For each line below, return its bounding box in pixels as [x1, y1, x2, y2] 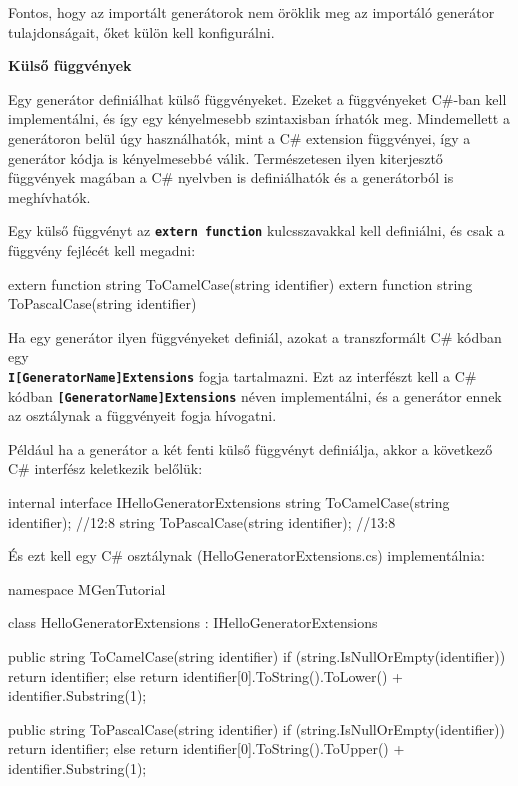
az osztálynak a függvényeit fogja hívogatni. [8, 405, 277, 426]
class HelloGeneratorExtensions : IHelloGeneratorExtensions [8, 612, 378, 633]
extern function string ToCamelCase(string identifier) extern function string [8, 273, 473, 294]
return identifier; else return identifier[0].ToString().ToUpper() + [8, 738, 405, 759]
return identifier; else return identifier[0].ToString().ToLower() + [8, 665, 403, 686]
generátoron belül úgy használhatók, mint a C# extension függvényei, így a [8, 127, 471, 148]
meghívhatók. [8, 186, 91, 207]
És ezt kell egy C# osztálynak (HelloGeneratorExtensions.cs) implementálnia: [8, 545, 485, 566]
